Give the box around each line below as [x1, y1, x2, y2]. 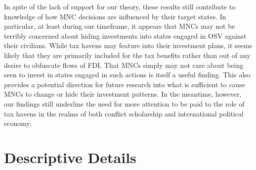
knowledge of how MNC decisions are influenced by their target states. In [4, 11, 226, 21]
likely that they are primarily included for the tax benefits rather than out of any [4, 50, 251, 60]
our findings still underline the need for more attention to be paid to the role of [4, 98, 245, 109]
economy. [4, 118, 32, 128]
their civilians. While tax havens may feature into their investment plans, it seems [4, 40, 253, 51]
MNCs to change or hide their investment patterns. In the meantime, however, [4, 89, 242, 99]
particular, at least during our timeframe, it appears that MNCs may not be [4, 21, 235, 31]
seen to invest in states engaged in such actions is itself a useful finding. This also [4, 69, 251, 80]
